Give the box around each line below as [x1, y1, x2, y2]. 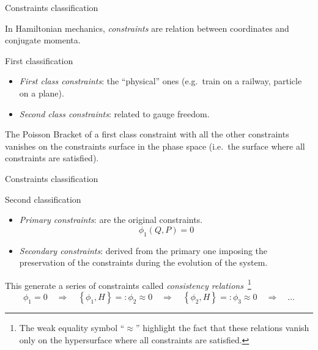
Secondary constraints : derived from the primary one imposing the [19, 244, 268, 257]
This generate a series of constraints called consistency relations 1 [5, 277, 251, 291]
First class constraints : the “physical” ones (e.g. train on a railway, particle [19, 75, 302, 87]
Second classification [5, 192, 81, 205]
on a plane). [19, 86, 64, 99]
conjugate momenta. [5, 34, 81, 46]
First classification [5, 54, 73, 67]
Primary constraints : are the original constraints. [19, 213, 203, 226]
